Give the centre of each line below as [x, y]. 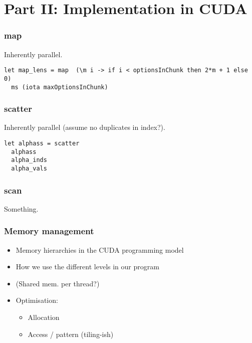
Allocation [44, 317]
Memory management [49, 231]
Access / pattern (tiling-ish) [71, 334]
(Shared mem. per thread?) [58, 283]
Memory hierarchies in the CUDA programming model [100, 249]
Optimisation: [37, 300]
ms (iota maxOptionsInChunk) [60, 87]
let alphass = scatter [42, 143]
